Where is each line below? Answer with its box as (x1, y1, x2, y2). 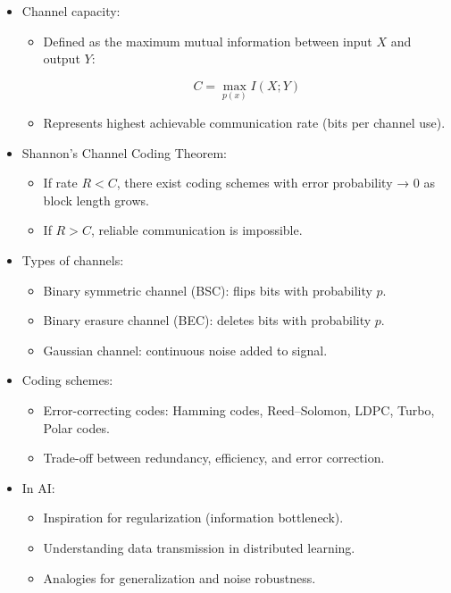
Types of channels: (21, 250, 124, 269)
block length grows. (43, 190, 149, 209)
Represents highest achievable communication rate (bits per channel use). (43, 113, 446, 131)
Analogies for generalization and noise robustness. (43, 568, 316, 587)
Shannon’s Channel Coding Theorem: (21, 143, 228, 162)
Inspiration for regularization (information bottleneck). (43, 508, 344, 527)
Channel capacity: (21, 2, 121, 20)
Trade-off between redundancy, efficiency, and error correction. (43, 448, 385, 467)
